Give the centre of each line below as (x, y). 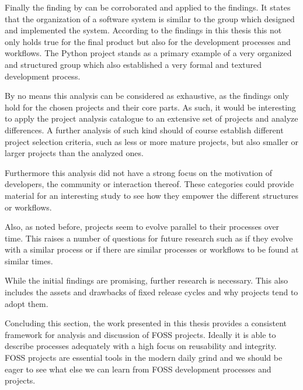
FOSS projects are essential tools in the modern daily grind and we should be (144, 358)
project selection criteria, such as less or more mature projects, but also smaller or (151, 141)
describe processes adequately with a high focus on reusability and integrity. (141, 346)
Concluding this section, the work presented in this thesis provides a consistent (146, 323)
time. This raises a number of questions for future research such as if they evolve (149, 238)
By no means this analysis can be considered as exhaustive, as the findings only (147, 96)
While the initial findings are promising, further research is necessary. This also (147, 280)
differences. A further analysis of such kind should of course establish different (144, 130)
